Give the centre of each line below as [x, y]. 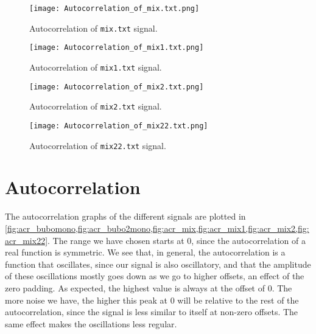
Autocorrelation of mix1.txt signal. [96, 67]
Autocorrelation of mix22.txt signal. [98, 145]
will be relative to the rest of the [238, 300]
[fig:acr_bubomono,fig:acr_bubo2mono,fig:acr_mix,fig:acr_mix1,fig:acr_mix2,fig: [157, 228]
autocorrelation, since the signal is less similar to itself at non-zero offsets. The [152, 312]
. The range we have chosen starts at [116, 240]
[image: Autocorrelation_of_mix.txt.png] [114, 9]
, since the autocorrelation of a [248, 240]
